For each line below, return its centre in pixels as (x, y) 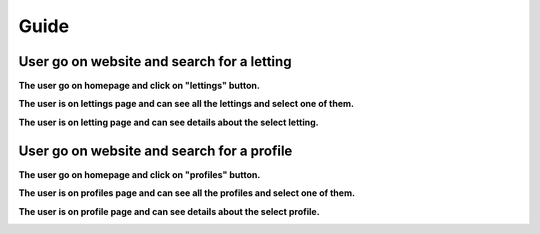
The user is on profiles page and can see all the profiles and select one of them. (186, 193)
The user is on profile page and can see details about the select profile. (169, 211)
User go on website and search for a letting (155, 61)
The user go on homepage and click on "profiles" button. (139, 174)
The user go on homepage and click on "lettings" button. (139, 86)
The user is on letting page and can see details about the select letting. (168, 122)
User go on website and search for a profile (155, 150)
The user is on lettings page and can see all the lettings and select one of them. (186, 104)
